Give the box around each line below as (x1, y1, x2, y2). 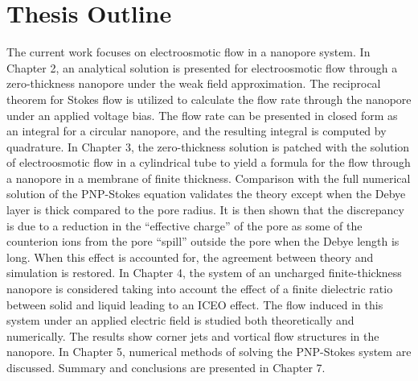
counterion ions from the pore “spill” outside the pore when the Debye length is (6, 233, 400, 250)
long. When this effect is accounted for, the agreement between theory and (6, 248, 374, 265)
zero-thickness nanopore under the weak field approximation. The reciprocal (6, 75, 381, 92)
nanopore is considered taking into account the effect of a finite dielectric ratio (6, 280, 393, 297)
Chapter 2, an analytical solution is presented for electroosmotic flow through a (6, 59, 398, 76)
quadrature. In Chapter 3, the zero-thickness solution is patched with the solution (6, 138, 410, 155)
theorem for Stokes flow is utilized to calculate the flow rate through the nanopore (6, 90, 412, 107)
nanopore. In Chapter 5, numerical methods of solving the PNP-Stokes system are (6, 343, 412, 360)
